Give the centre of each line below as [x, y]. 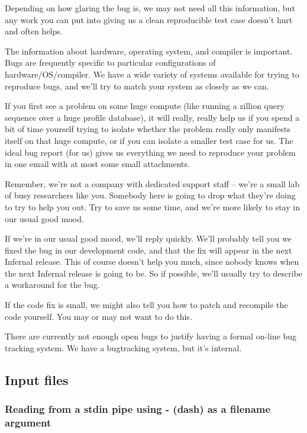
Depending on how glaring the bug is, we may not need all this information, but [150, 8]
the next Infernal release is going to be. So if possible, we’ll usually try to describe [154, 273]
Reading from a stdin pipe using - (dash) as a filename [138, 409]
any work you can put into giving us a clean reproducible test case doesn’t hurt [149, 19]
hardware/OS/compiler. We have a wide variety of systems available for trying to [152, 74]
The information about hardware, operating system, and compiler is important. [149, 51]
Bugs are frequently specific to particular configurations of [110, 62]
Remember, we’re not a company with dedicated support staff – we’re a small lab [152, 183]
